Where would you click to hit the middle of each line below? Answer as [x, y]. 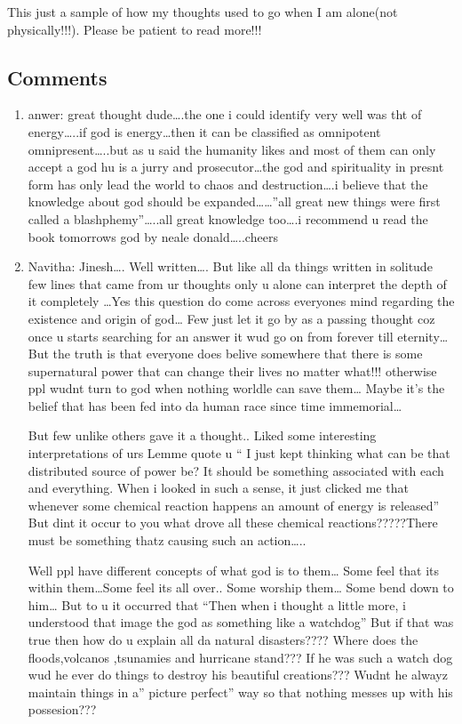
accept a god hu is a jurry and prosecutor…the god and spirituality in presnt [236, 167]
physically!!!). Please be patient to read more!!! [135, 29]
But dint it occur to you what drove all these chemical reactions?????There [233, 523]
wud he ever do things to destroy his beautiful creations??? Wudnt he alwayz [238, 675]
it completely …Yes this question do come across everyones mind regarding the [241, 301]
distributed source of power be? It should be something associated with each [236, 470]
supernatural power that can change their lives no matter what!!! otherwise [232, 370]
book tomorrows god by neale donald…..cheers [153, 236]
